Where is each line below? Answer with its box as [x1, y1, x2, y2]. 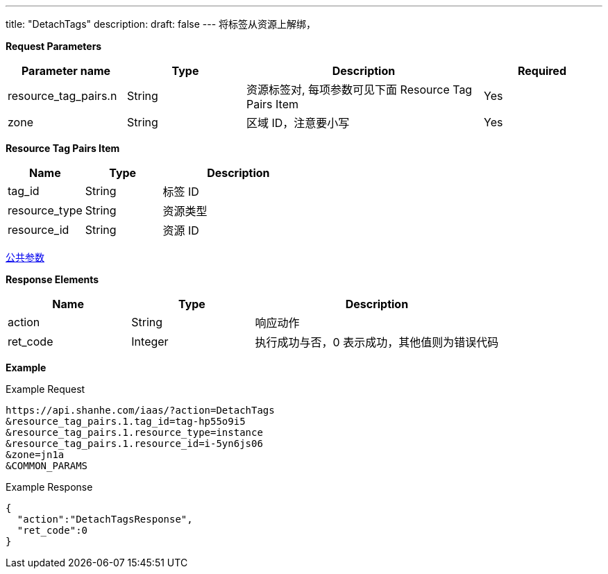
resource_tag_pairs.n [8, 89, 117, 103]
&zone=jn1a [6, 449, 65, 460]
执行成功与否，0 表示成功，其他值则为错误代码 [255, 335, 499, 349]
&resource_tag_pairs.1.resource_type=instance [6, 427, 263, 438]
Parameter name [21, 64, 111, 78]
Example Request [6, 383, 85, 395]
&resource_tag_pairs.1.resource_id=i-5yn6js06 [6, 438, 263, 449]
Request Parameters [6, 40, 102, 52]
